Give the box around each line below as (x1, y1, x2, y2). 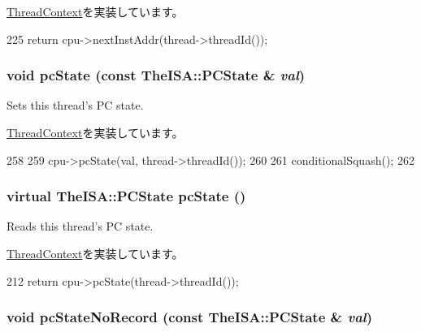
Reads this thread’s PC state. (7, 218, 154, 235)
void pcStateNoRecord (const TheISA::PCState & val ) (7, 307, 372, 327)
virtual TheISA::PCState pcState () (7, 186, 246, 206)
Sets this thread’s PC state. (7, 97, 144, 114)
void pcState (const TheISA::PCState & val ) (7, 65, 306, 85)
